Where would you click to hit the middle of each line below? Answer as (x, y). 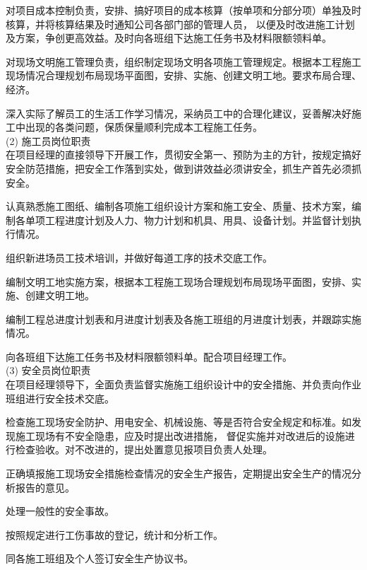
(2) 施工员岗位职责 (48, 140)
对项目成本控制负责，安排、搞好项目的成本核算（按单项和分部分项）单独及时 (183, 10)
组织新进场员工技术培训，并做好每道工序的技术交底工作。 (139, 257)
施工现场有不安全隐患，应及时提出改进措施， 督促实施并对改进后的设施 (180, 435)
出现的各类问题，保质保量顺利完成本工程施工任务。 (144, 127)
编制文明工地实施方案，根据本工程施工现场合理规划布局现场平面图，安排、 (179, 281)
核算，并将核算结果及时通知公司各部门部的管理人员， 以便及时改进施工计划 (180, 24)
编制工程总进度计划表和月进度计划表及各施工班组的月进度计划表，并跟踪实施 (183, 319)
